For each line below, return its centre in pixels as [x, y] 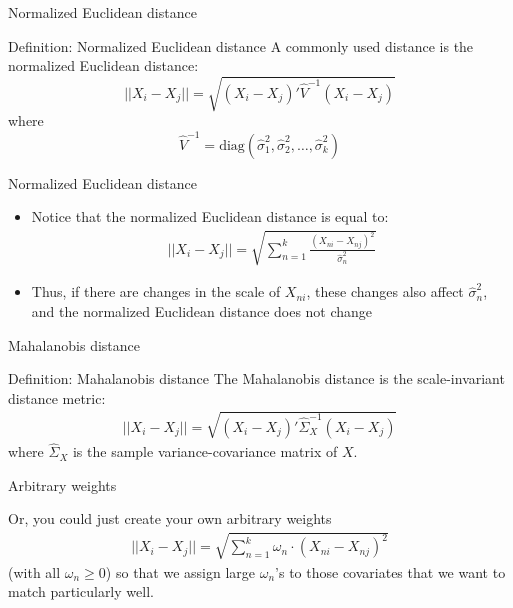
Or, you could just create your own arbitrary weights [170, 518]
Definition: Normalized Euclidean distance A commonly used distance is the [241, 45]
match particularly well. [81, 591]
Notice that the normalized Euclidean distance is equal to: [210, 216]
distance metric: [57, 397]
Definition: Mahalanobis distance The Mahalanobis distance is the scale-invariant [256, 378]
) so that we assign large [180, 571]
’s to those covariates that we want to [390, 571]
